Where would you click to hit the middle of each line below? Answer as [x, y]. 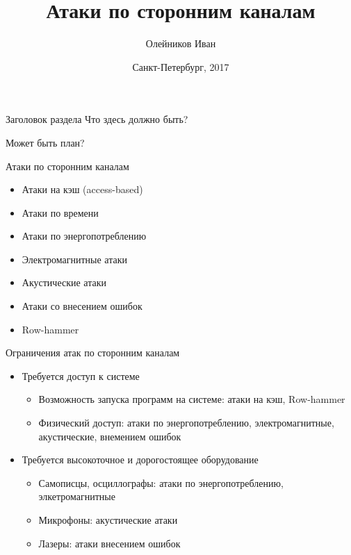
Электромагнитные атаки [74, 259]
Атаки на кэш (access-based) [82, 189]
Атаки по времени [60, 212]
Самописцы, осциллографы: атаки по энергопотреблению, [161, 482]
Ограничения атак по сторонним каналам [93, 353]
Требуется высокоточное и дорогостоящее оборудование [140, 459]
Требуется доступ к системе [81, 375]
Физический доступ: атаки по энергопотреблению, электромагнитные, [186, 423]
